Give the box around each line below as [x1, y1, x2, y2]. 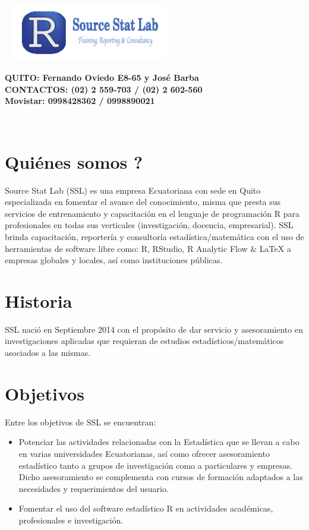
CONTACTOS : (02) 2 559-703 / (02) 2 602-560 [5, 83, 203, 95]
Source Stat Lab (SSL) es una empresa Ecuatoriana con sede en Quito [5, 184, 261, 196]
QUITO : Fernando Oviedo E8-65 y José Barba [5, 71, 199, 84]
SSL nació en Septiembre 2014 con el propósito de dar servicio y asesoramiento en [5, 323, 303, 335]
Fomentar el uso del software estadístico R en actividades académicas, [18, 502, 273, 515]
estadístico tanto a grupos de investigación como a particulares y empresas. [18, 459, 293, 471]
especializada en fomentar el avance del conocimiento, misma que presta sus [5, 195, 280, 208]
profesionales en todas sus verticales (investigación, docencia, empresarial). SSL [5, 219, 294, 231]
